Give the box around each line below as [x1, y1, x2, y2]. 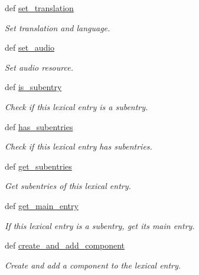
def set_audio [5, 41, 55, 54]
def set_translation [5, 2, 74, 14]
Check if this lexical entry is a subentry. [5, 100, 148, 112]
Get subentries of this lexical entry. [5, 180, 131, 192]
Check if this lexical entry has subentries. [5, 140, 152, 153]
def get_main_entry [5, 199, 79, 211]
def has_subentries [5, 120, 73, 132]
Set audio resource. [5, 61, 73, 73]
